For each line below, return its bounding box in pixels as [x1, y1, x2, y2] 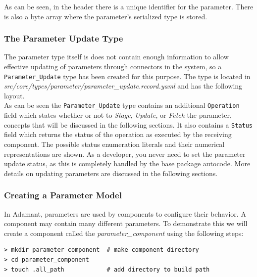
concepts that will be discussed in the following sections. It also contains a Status [4, 119, 253, 130]
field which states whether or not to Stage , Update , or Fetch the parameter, [4, 110, 232, 120]
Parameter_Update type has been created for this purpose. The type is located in [4, 71, 251, 81]
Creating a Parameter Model [4, 189, 122, 201]
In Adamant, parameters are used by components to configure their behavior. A [4, 208, 246, 219]
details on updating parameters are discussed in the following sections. [4, 168, 218, 178]
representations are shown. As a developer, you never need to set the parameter [4, 148, 246, 159]
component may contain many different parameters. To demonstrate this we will [4, 218, 248, 229]
